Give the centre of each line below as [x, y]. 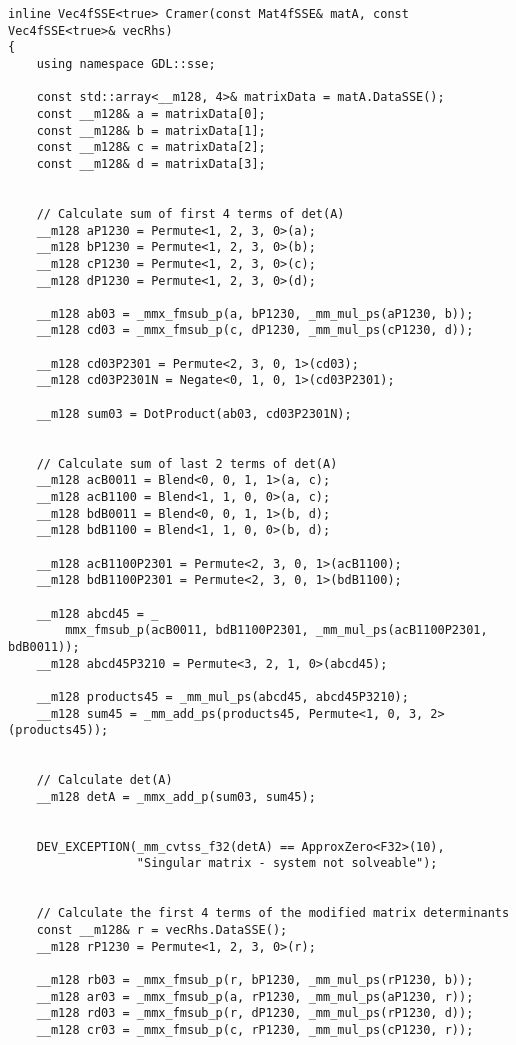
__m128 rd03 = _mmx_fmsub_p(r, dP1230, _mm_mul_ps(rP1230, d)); [255, 1013]
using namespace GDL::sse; [126, 63]
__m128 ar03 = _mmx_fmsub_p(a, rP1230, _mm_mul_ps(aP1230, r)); [255, 996]
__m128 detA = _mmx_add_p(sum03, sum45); [176, 796]
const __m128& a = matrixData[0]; [151, 113]
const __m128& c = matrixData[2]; [151, 147]
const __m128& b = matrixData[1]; [151, 130]
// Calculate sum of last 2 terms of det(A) [187, 463]
